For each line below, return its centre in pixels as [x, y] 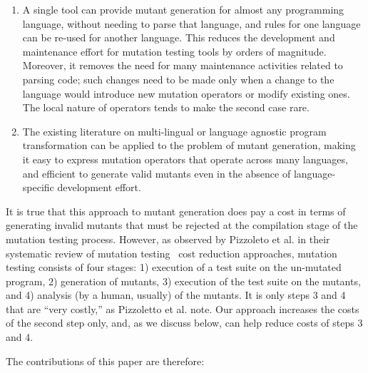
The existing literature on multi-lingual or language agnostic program [174, 131]
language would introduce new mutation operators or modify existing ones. [186, 93]
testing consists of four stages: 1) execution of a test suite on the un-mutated [174, 267]
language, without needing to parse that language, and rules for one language [191, 23]
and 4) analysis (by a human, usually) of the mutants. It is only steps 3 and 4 [176, 295]
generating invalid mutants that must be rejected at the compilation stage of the [182, 225]
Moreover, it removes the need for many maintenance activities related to [183, 65]
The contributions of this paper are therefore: [105, 361]
